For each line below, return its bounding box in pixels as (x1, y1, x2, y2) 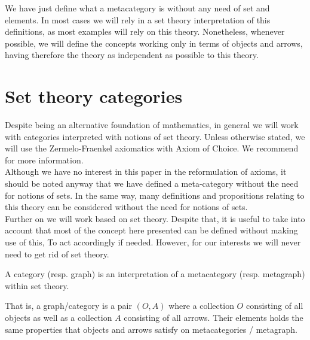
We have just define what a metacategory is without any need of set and (5, 2, 270, 14)
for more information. (5, 153, 84, 166)
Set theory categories (5, 84, 183, 108)
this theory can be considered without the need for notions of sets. (5, 201, 248, 213)
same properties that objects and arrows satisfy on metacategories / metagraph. (5, 323, 297, 335)
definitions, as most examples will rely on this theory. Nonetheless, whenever (5, 25, 285, 38)
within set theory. (5, 279, 69, 292)
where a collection (168, 299, 234, 312)
